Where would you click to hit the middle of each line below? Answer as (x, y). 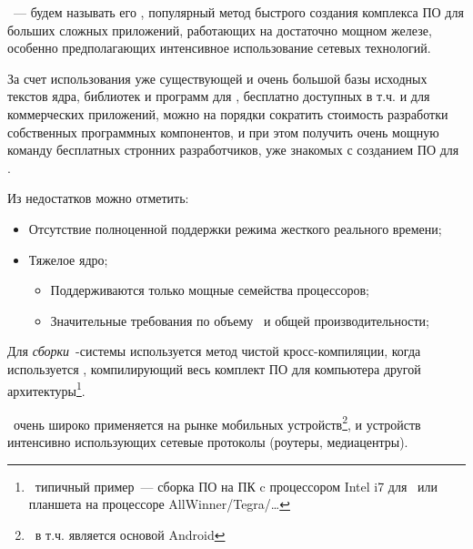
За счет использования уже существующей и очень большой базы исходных (217, 78)
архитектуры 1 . (46, 389)
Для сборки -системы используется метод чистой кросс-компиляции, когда (214, 351)
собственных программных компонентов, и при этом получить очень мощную (223, 132)
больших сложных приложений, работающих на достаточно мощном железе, (220, 30)
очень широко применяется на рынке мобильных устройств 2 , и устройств (217, 422)
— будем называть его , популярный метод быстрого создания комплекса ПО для (238, 12)
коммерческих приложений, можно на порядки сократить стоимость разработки (228, 113)
